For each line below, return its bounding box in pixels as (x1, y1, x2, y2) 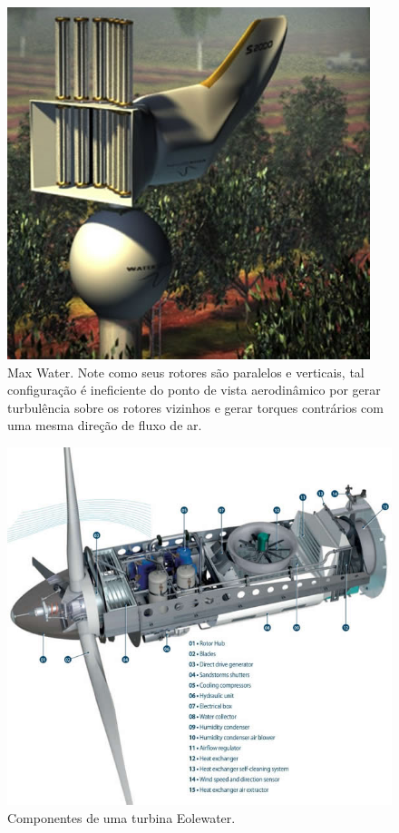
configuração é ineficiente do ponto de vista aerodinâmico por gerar (7, 380, 381, 399)
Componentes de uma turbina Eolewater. (7, 808, 236, 827)
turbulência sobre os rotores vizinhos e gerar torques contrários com (7, 397, 384, 416)
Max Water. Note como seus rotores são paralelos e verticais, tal (7, 362, 365, 381)
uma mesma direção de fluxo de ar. (7, 416, 202, 435)
